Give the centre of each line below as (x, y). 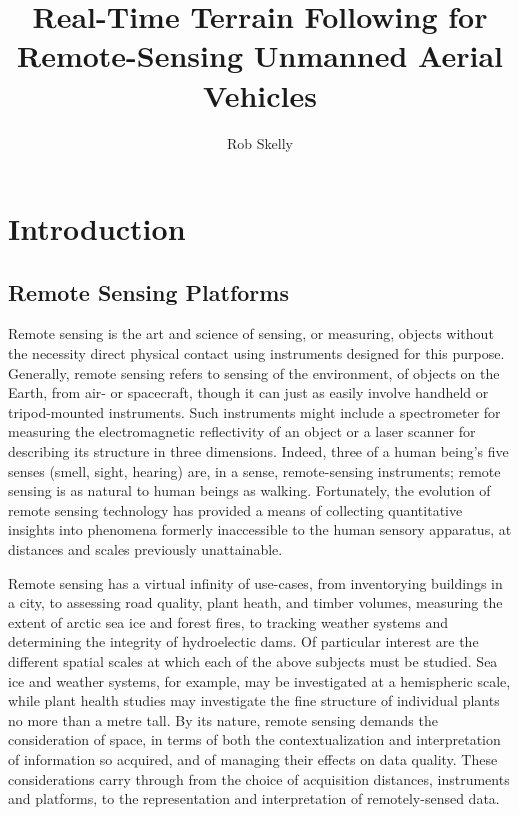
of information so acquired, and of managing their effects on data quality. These (253, 758)
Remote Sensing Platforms (148, 291)
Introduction (97, 228)
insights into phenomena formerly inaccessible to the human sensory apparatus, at (260, 529)
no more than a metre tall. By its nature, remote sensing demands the (223, 719)
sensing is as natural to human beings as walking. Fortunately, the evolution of (249, 490)
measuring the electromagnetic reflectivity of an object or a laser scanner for (242, 431)
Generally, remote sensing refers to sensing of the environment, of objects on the (254, 372)
